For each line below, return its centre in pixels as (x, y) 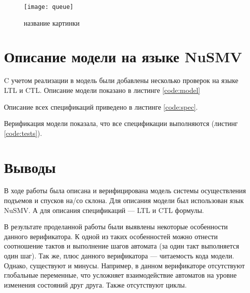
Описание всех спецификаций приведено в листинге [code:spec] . (101, 106)
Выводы (30, 167)
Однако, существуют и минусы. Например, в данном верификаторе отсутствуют (125, 265)
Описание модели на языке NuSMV (123, 57)
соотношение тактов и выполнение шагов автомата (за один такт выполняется (122, 246)
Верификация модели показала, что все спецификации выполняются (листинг (121, 123)
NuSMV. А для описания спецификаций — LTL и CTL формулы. (104, 210)
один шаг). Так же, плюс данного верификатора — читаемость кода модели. (119, 256)
